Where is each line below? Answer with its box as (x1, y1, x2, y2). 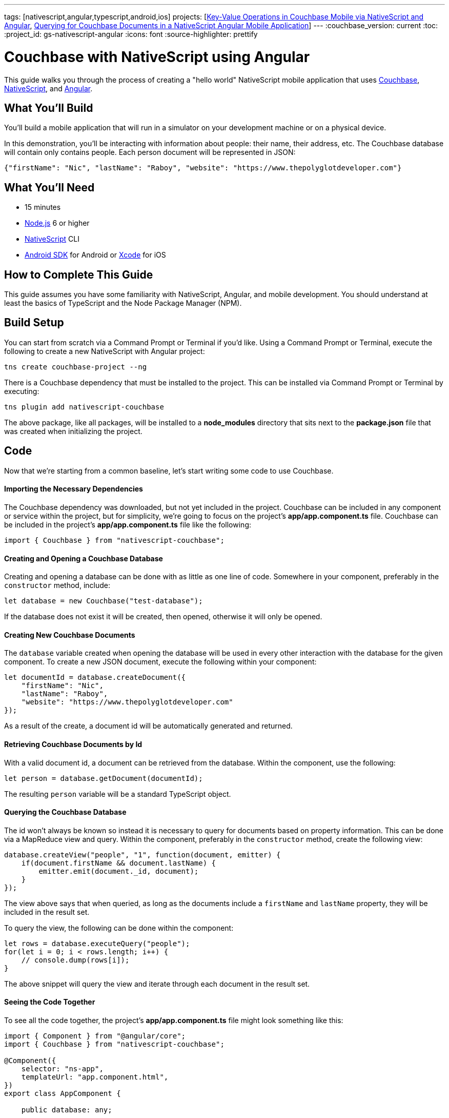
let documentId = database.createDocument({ (4, 673, 186, 682)
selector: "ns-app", (21, 1065, 104, 1073)
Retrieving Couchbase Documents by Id (4, 739, 142, 749)
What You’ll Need (4, 181, 95, 194)
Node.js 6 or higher (25, 219, 90, 228)
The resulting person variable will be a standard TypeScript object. (4, 789, 231, 798)
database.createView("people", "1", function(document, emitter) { (4, 850, 281, 859)
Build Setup (4, 316, 64, 329)
